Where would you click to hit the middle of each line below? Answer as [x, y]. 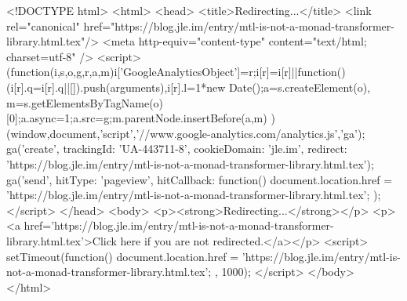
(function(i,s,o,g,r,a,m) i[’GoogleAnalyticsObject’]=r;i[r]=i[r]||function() [176, 72]
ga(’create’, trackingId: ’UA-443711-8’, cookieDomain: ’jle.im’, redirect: [177, 149]
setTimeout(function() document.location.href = [123, 256]
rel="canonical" [43, 25]
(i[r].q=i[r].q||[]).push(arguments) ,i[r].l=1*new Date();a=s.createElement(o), [189, 87]
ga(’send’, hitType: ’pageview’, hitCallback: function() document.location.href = [200, 179]
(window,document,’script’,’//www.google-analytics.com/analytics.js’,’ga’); [186, 133]
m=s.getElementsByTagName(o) [85, 102]
